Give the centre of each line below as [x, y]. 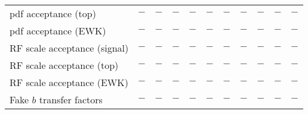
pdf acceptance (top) [53, 13]
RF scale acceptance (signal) [69, 48]
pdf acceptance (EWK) [58, 31]
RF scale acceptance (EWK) [69, 82]
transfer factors [71, 99]
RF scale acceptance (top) [64, 65]
